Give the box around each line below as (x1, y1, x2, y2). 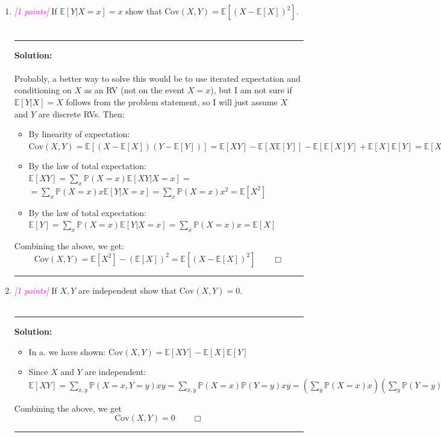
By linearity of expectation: (28, 128, 130, 140)
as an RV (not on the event (84, 84, 185, 96)
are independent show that (78, 284, 177, 296)
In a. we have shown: (28, 345, 106, 358)
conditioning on (14, 84, 72, 96)
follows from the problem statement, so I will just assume (66, 95, 278, 108)
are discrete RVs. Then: (38, 107, 125, 120)
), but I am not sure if (210, 84, 292, 96)
